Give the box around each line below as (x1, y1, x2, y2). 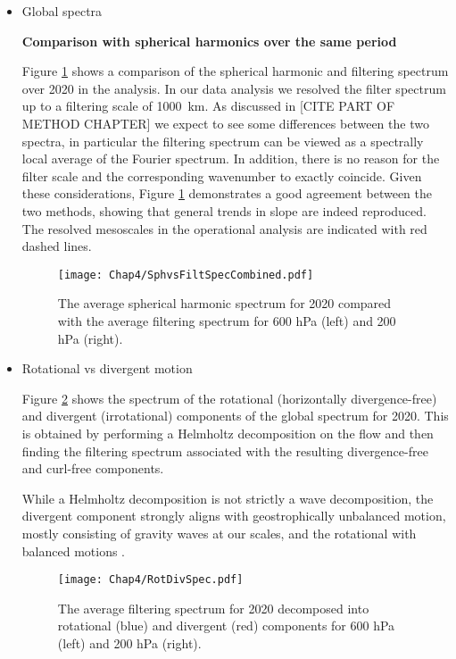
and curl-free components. (21, 459, 164, 478)
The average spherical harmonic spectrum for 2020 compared (57, 294, 392, 313)
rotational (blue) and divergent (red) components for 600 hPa (57, 616, 395, 635)
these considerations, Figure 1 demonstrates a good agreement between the (21, 184, 432, 203)
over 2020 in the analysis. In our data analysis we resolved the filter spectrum (21, 79, 446, 97)
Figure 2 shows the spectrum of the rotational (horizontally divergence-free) (21, 388, 437, 407)
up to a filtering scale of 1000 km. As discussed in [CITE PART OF (21, 96, 395, 115)
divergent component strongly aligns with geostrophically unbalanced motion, (21, 506, 446, 525)
